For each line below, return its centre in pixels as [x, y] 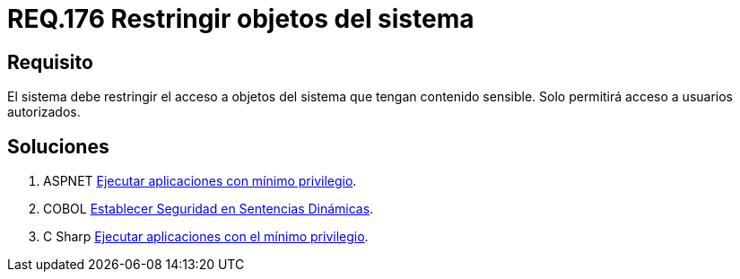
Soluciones [58, 146]
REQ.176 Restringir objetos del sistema [241, 19]
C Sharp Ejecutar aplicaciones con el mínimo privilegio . [206, 237]
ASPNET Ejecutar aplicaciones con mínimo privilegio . [200, 181]
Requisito [50, 62]
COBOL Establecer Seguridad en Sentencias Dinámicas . [209, 209]
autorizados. [44, 112]
